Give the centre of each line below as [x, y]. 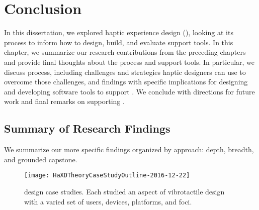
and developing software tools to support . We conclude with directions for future [129, 91]
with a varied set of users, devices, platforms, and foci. [108, 201]
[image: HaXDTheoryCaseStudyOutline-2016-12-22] [107, 176]
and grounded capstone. [41, 159]
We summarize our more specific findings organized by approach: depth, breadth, [129, 149]
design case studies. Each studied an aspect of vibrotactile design [124, 191]
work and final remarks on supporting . [64, 101]
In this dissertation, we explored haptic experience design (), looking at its [119, 32]
